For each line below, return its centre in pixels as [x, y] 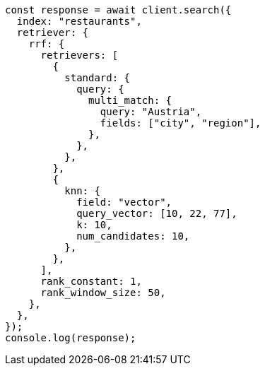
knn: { [82, 191]
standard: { [98, 78]
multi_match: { [130, 100]
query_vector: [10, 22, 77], [157, 213]
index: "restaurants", [79, 21]
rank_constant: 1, [91, 281]
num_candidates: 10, [133, 236]
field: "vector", [124, 202]
